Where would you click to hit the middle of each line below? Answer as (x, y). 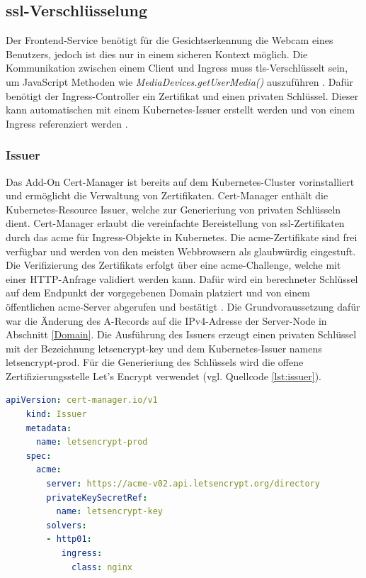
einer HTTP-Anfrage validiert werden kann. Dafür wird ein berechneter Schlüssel (182, 278)
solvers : (67, 525)
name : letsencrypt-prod (92, 442)
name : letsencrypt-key (109, 512)
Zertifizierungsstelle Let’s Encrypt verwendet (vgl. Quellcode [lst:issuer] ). (164, 376)
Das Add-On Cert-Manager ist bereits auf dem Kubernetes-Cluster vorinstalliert (180, 181)
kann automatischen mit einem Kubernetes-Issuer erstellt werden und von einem (181, 110)
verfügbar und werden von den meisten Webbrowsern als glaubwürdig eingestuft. (181, 251)
